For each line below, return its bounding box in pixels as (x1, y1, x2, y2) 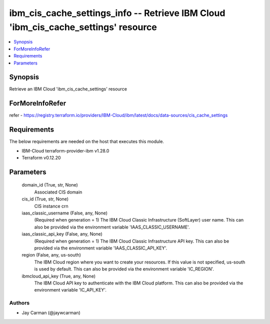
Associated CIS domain (34, 189, 82, 195)
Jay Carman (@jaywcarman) (21, 310, 81, 316)
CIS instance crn (34, 203, 68, 209)
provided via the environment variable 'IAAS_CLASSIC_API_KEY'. (34, 245, 167, 251)
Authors (9, 299, 30, 306)
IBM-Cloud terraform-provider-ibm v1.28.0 (21, 147, 109, 153)
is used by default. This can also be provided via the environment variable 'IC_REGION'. (34, 266, 214, 272)
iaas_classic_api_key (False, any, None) (21, 231, 102, 237)
